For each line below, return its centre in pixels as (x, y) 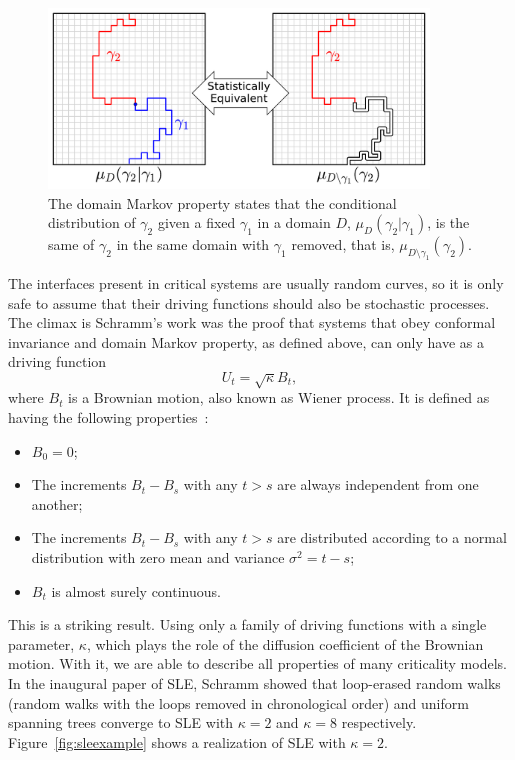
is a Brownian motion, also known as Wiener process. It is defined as (279, 397)
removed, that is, (343, 244)
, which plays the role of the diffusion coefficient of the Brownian (285, 643)
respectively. (379, 722)
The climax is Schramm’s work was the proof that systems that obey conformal (252, 322)
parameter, (41, 643)
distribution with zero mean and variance (158, 556)
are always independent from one (378, 484)
